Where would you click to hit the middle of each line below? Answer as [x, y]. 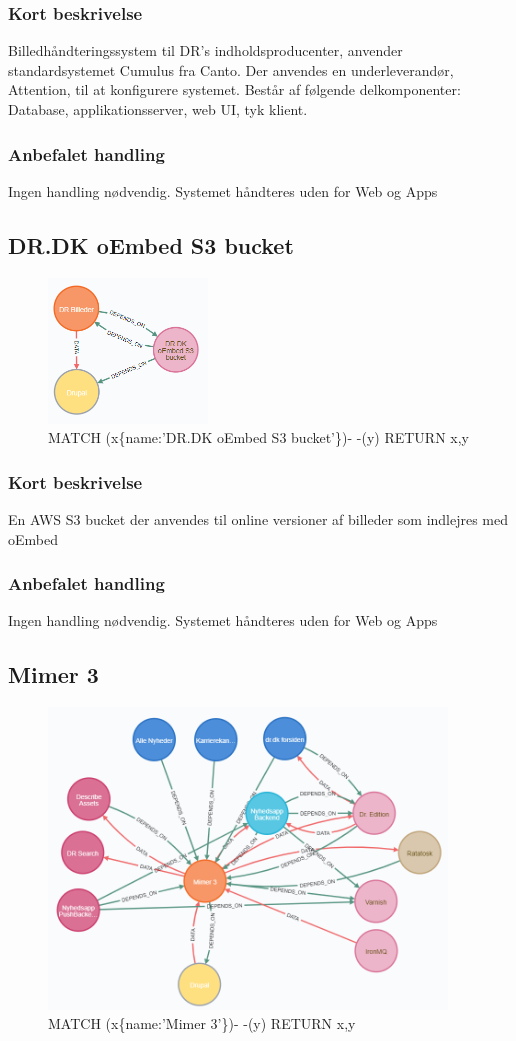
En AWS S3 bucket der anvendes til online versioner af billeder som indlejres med [258, 518]
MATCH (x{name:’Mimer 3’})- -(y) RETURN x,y [202, 1023]
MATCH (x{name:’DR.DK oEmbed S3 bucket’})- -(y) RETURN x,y [258, 437]
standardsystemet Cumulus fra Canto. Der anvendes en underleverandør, [231, 69]
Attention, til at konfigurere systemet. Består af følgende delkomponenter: [234, 89]
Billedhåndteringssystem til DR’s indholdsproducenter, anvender [205, 50]
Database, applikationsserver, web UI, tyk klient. [158, 109]
